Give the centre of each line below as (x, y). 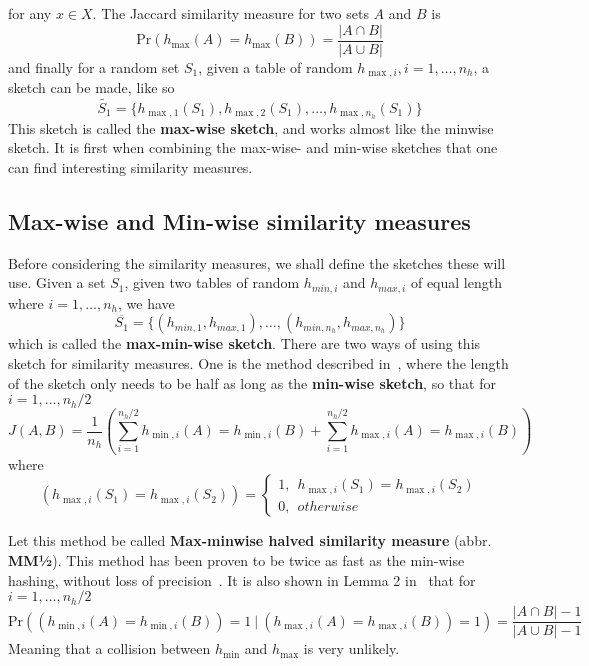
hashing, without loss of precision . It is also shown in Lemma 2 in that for (242, 579)
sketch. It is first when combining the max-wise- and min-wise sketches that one (253, 147)
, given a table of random (275, 66)
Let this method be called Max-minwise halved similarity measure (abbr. (250, 540)
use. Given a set (57, 282)
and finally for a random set (94, 66)
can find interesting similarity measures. (130, 166)
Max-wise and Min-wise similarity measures (239, 220)
